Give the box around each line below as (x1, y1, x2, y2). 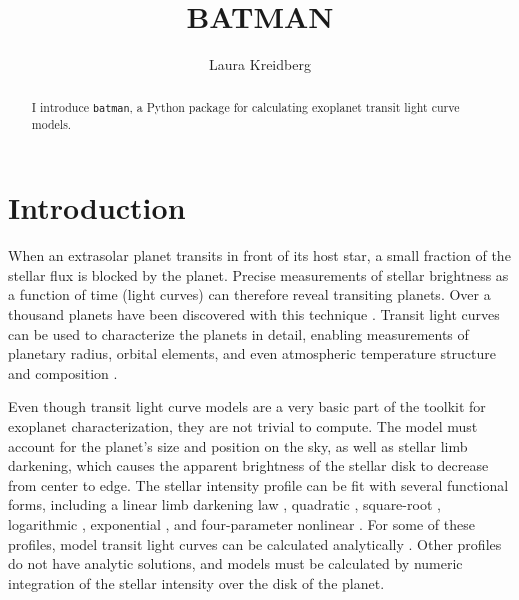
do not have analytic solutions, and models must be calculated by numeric (8, 553, 463, 574)
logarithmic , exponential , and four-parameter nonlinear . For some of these (8, 513, 475, 534)
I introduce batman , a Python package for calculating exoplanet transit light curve (31, 98, 460, 115)
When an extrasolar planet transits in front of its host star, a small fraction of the (8, 245, 511, 266)
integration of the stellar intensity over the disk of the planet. (8, 572, 385, 593)
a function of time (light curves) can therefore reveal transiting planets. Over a (8, 284, 491, 305)
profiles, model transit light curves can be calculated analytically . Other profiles (8, 533, 502, 554)
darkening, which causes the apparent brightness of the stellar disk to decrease (8, 455, 489, 476)
